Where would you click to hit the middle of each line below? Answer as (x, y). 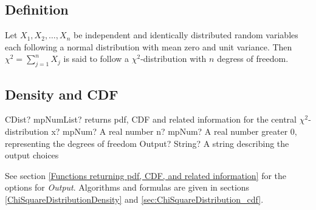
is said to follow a (96, 59)
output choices (32, 155)
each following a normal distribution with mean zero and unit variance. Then (149, 46)
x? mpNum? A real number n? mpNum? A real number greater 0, (174, 131)
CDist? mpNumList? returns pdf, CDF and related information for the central (151, 119)
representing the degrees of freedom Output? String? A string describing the (147, 143)
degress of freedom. (253, 59)
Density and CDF (62, 94)
